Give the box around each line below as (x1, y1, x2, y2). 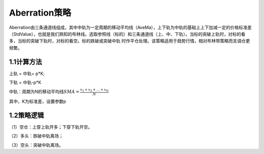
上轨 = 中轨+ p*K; (9, 70, 45, 76)
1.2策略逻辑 (9, 111, 44, 119)
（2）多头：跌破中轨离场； (9, 133, 64, 139)
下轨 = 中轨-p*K (9, 80, 42, 86)
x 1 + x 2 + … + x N (80, 88, 109, 93)
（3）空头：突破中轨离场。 (9, 142, 64, 148)
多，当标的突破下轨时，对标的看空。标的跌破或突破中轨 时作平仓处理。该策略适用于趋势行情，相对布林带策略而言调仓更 (9, 38, 250, 44)
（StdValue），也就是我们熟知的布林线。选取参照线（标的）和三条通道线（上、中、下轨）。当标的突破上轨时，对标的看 (9, 31, 245, 37)
